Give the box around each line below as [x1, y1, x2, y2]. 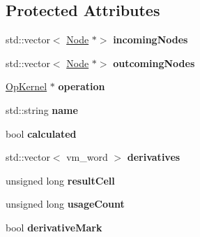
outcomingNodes [113, 55, 195, 70]
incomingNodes [113, 32, 188, 47]
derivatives [127, 150, 180, 164]
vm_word [66, 150, 108, 164]
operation [58, 79, 105, 94]
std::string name [6, 102, 78, 117]
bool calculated [6, 126, 77, 141]
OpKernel [6, 79, 47, 94]
